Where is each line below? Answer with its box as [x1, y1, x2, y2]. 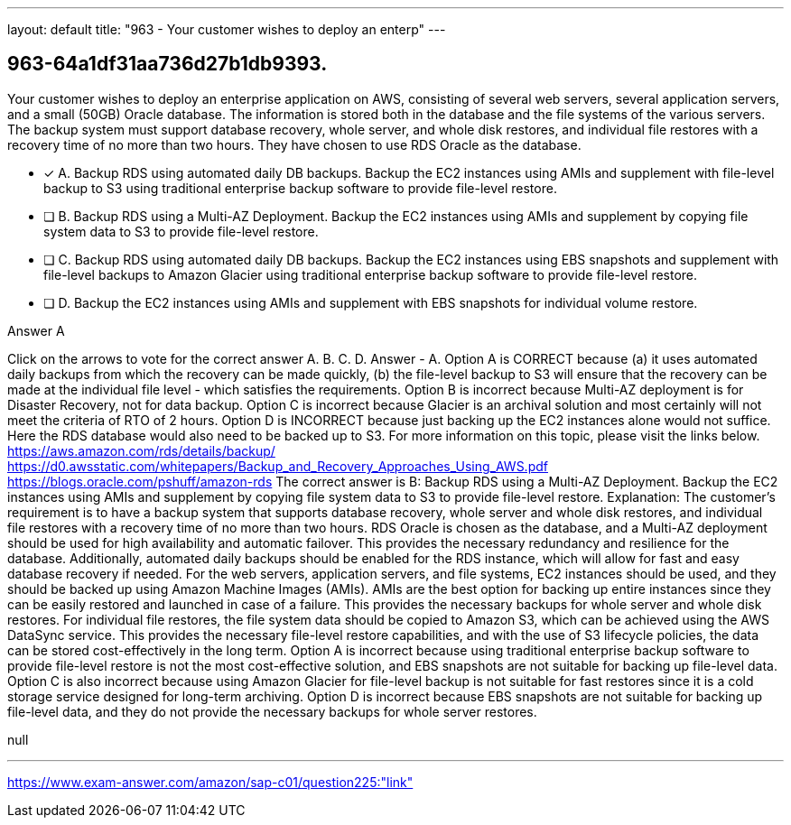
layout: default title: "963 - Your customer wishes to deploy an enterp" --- [7, 22, 446, 37]
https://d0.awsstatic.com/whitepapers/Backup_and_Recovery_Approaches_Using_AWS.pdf [7, 458, 548, 474]
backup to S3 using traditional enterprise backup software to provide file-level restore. [43, 180, 557, 196]
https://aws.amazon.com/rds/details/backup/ [7, 442, 275, 459]
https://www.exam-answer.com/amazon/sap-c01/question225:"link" [7, 774, 414, 790]
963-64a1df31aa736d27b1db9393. [7, 52, 328, 76]
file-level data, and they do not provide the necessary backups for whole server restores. [7, 703, 537, 719]
